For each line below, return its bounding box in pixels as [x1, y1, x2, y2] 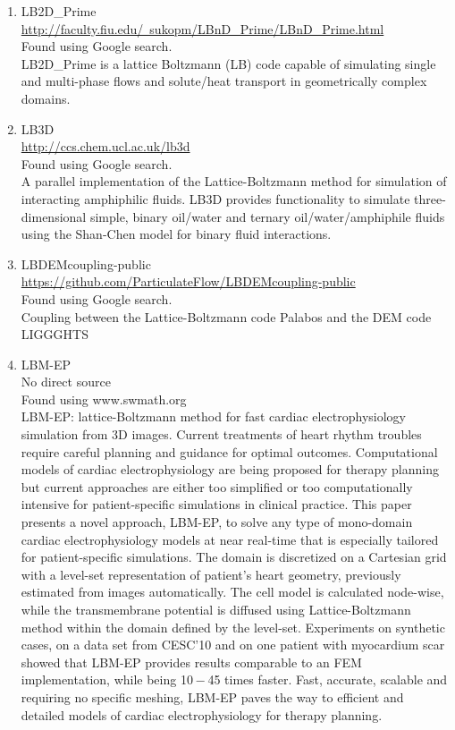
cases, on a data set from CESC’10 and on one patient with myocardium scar [21, 635, 445, 654]
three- [414, 189, 446, 208]
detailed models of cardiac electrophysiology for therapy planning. [21, 705, 383, 724]
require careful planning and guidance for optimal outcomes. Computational [21, 442, 438, 461]
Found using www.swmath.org [21, 389, 187, 408]
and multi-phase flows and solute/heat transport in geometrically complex [21, 72, 427, 90]
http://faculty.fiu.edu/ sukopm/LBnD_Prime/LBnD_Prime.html [21, 19, 384, 38]
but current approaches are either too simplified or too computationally [21, 477, 413, 496]
